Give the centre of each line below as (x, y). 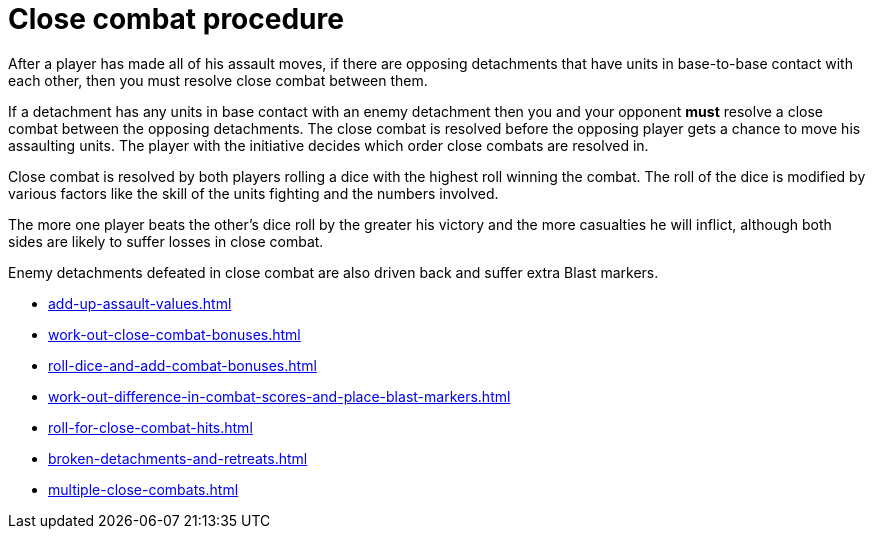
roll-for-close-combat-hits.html (150, 427)
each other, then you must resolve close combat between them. (218, 80)
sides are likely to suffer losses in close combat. (166, 241)
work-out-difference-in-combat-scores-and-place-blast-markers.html (279, 396)
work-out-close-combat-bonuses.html (174, 334)
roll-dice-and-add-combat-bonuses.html (182, 365)
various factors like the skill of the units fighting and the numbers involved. (253, 193)
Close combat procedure (176, 19)
